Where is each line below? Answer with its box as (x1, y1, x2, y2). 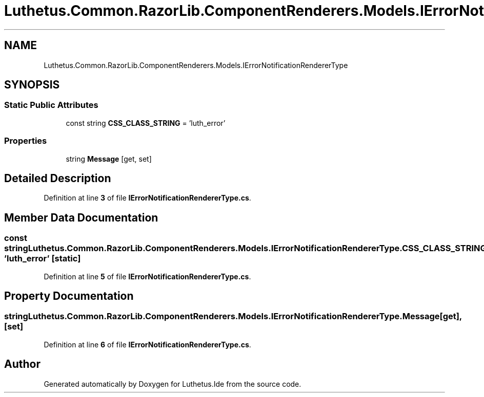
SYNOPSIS (4, 78, 60, 92)
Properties (4, 136, 47, 146)
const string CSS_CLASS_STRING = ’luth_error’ (66, 118, 226, 127)
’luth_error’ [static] (4, 253, 81, 264)
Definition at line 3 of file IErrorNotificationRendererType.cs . (44, 193, 251, 203)
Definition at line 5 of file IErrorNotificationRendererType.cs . (44, 272, 251, 281)
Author (4, 358, 41, 371)
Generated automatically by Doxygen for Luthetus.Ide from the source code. (44, 379, 301, 388)
